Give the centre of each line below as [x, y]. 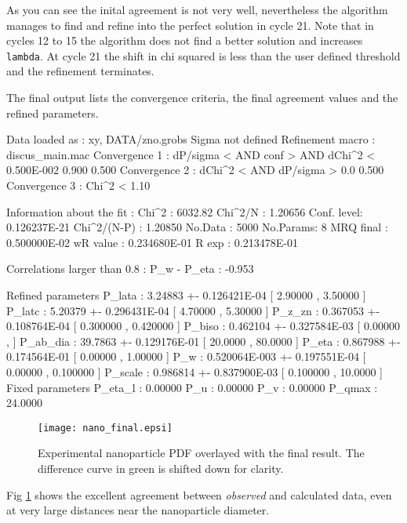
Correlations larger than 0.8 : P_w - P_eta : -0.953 [130, 269]
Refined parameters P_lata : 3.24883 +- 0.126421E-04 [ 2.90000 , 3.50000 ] [186, 294]
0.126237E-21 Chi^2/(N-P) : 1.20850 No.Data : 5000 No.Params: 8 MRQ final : [197, 227]
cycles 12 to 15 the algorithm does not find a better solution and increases [185, 40]
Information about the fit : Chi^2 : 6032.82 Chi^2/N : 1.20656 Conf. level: [185, 211]
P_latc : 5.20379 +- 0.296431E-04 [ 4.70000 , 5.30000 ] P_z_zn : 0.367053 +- [193, 310]
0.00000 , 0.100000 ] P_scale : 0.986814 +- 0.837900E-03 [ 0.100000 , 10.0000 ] [194, 371]
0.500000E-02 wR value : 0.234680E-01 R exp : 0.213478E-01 [152, 242]
